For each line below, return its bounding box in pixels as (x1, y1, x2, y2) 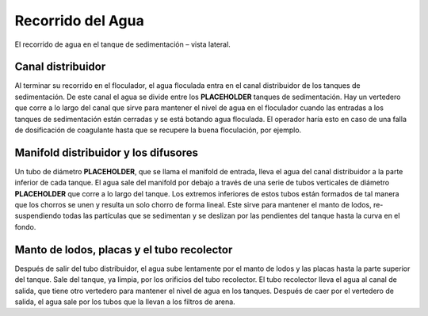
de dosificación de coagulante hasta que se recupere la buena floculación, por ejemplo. (14, 125, 302, 135)
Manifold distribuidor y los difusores (14, 146, 198, 159)
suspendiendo (14, 211, 62, 221)
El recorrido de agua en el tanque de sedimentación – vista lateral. (14, 40, 231, 49)
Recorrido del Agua (14, 12, 144, 29)
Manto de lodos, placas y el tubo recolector (14, 242, 233, 257)
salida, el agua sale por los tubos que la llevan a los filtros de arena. (14, 297, 235, 306)
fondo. (14, 222, 36, 231)
